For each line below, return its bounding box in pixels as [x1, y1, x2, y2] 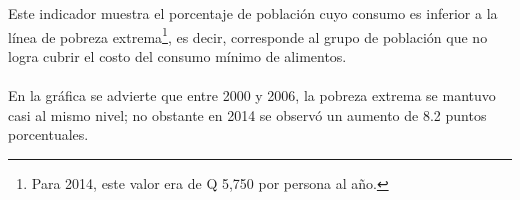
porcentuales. [8, 124, 89, 145]
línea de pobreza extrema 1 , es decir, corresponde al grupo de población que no [8, 23, 488, 47]
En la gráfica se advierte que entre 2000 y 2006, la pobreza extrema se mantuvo [8, 85, 496, 106]
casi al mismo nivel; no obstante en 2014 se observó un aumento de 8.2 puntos [8, 104, 487, 125]
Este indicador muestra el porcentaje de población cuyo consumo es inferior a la [8, 3, 498, 23]
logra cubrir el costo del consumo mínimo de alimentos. [8, 45, 347, 66]
